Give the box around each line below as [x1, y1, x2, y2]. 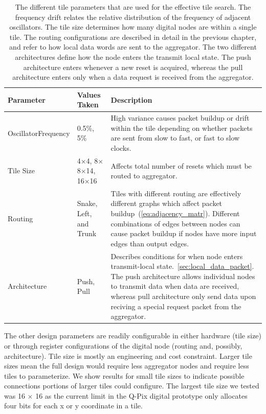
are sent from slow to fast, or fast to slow [110, 132, 240, 143]
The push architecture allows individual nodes [110, 270, 255, 281]
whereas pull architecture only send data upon [110, 291, 256, 302]
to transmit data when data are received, [110, 281, 239, 291]
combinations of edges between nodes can [110, 218, 240, 228]
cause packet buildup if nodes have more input [110, 228, 257, 239]
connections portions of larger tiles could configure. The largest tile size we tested [4, 380, 259, 391]
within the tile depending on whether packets [110, 122, 253, 133]
